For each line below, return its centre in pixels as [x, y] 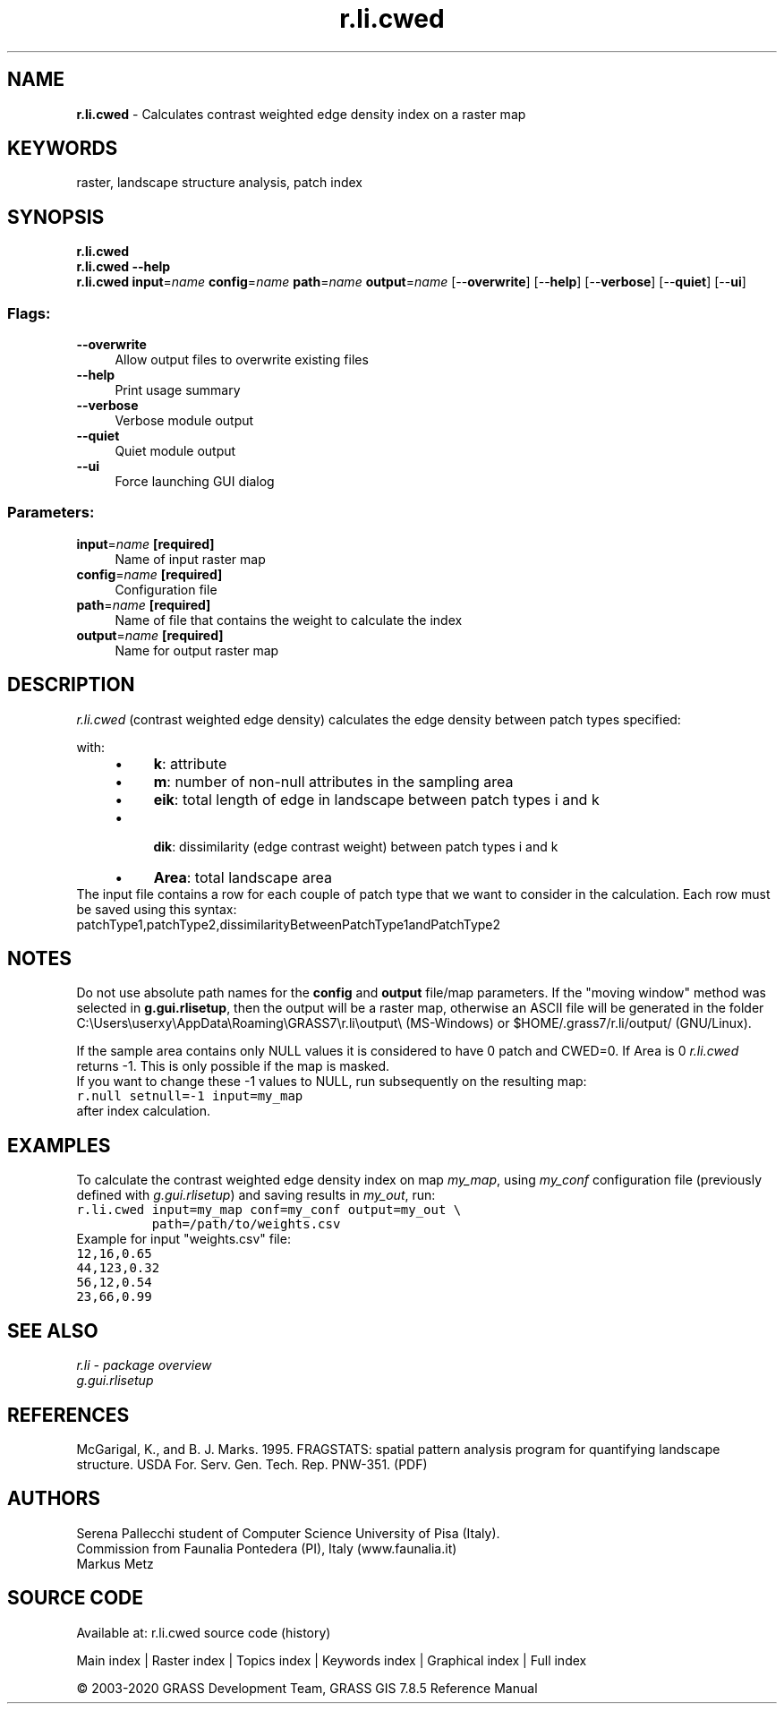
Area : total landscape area [243, 877]
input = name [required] [145, 543]
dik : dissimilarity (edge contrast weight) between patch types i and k [356, 846]
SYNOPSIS [56, 217]
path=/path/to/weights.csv [246, 1224]
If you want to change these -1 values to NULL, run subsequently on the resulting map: [332, 1082]
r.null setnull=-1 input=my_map [190, 1096]
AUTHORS [54, 1499]
